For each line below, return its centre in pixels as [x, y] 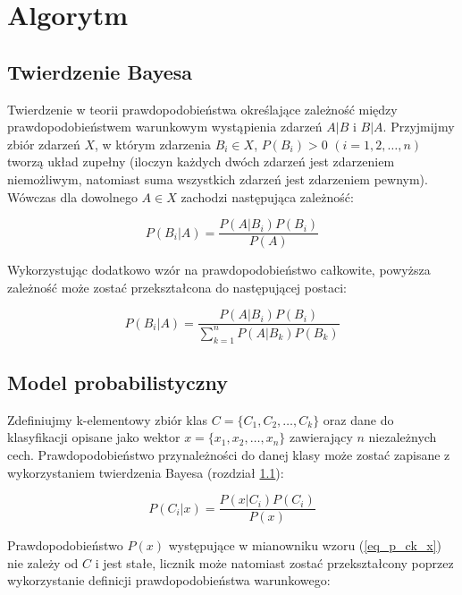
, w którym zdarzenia [153, 144]
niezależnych [403, 437]
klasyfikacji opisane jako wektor [94, 437]
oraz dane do [358, 419]
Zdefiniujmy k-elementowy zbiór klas [108, 419]
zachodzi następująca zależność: [267, 196]
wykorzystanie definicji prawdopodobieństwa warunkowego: [169, 580]
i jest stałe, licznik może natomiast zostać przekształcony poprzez [274, 562]
